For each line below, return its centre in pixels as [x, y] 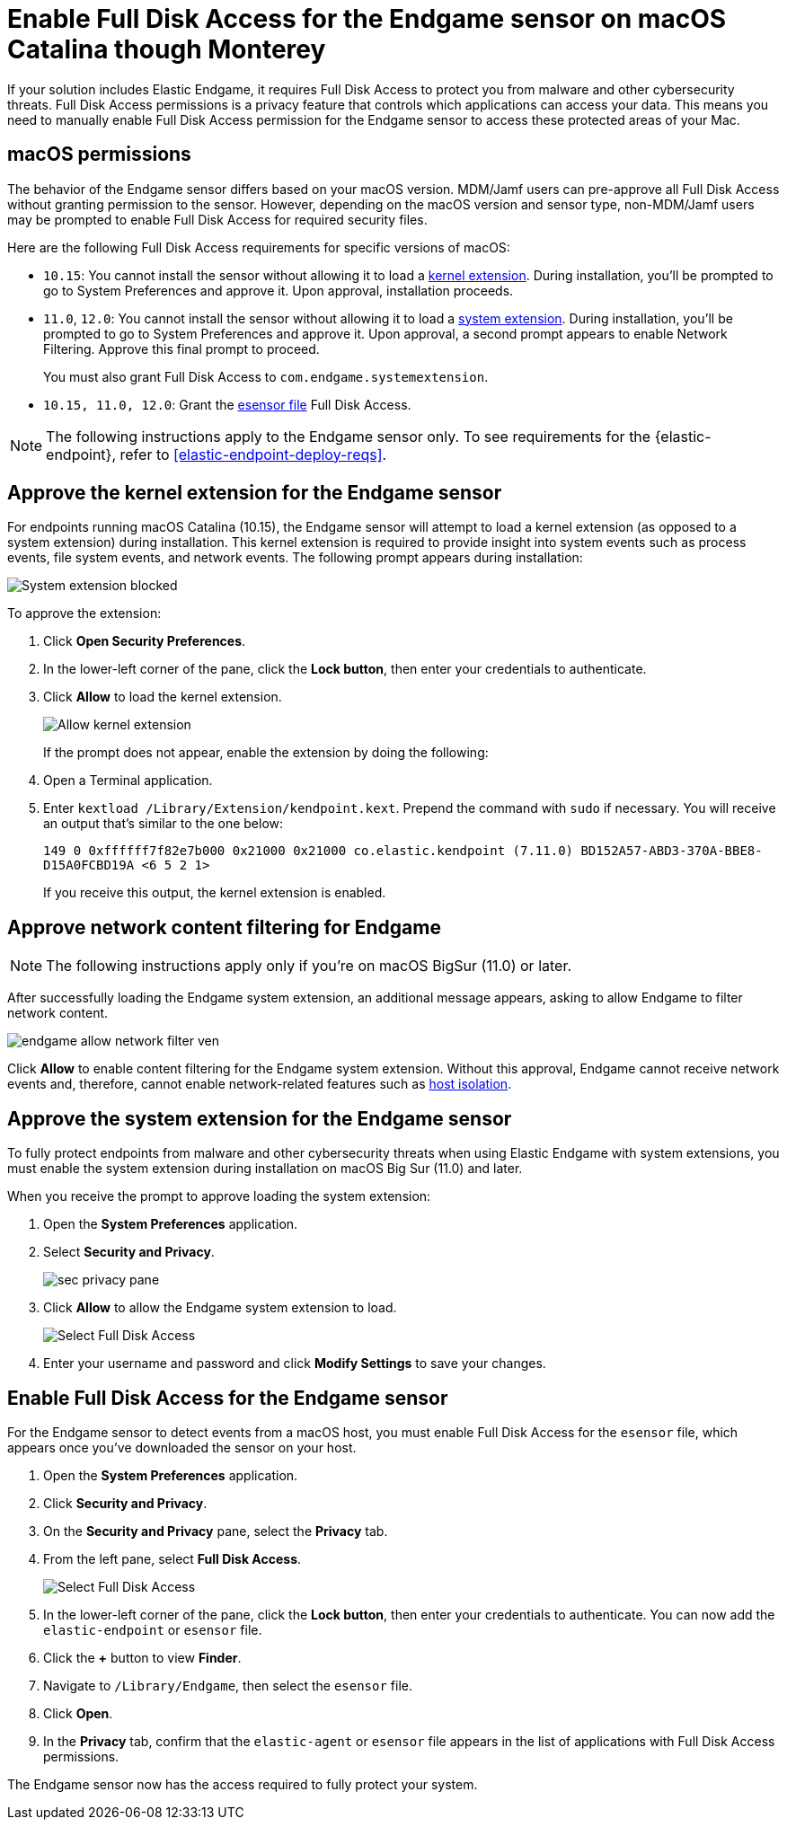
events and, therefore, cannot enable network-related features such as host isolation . [260, 1084]
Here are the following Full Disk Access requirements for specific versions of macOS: [259, 247]
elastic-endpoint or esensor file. [153, 1629]
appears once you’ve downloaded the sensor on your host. [182, 1447]
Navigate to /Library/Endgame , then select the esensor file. [228, 1685]
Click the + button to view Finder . [142, 1657]
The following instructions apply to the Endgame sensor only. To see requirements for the [349, 436]
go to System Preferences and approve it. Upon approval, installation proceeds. [279, 290]
